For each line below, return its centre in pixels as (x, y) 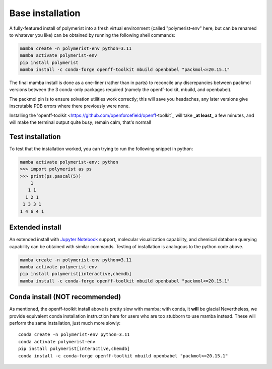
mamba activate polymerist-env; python (69, 162)
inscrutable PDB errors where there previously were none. (70, 106)
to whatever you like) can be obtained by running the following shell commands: (92, 35)
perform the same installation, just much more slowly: (65, 323)
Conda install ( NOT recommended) (65, 297)
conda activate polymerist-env (57, 342)
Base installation (45, 13)
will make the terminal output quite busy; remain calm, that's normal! (80, 122)
